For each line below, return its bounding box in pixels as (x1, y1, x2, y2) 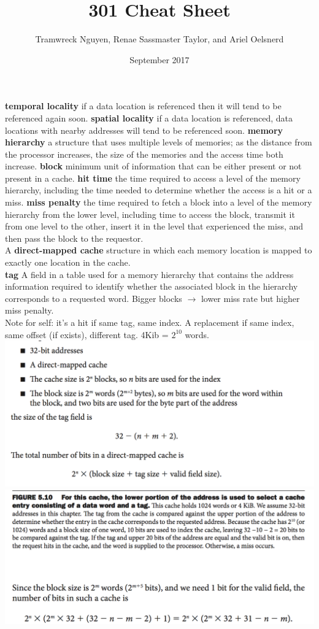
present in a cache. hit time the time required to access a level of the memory (5, 171, 301, 184)
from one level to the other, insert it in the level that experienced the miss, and (5, 220, 304, 233)
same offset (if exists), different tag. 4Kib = (5, 328, 169, 341)
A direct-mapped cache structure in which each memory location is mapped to (5, 244, 312, 257)
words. (185, 328, 210, 341)
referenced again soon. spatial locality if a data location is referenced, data (5, 111, 293, 124)
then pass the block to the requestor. (5, 231, 144, 244)
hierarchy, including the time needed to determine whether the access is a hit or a (5, 183, 312, 196)
